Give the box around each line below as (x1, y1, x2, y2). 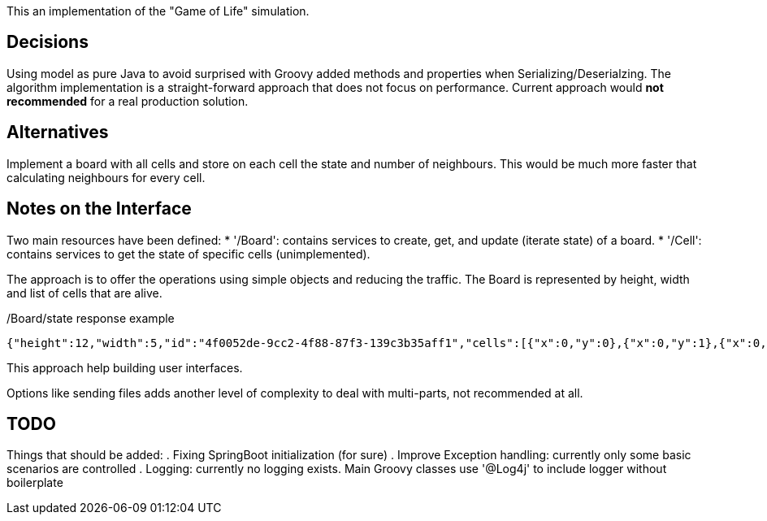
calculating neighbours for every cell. (6, 170, 206, 185)
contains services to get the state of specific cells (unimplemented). (6, 246, 370, 261)
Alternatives (6, 122, 109, 143)
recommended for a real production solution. (6, 93, 249, 108)
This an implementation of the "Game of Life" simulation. (6, 4, 310, 18)
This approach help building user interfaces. (6, 360, 243, 375)
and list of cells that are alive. (6, 285, 162, 300)
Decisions (6, 32, 89, 53)
